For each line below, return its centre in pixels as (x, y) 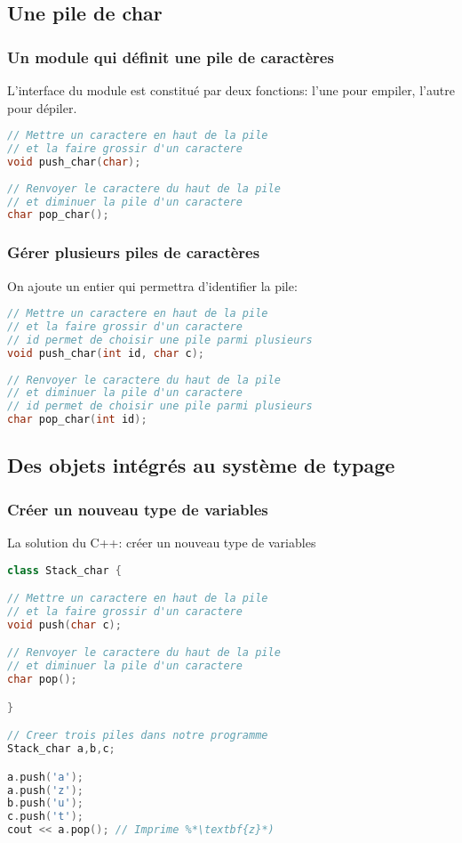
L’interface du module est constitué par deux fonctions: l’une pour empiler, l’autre (231, 90)
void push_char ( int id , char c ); (106, 353)
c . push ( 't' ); (45, 817)
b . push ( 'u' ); (45, 803)
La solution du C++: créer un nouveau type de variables (162, 542)
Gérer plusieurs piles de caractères (134, 252)
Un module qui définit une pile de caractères (171, 57)
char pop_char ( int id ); (77, 420)
